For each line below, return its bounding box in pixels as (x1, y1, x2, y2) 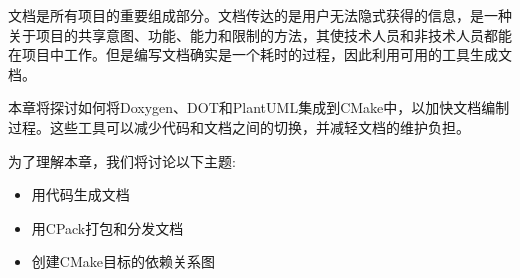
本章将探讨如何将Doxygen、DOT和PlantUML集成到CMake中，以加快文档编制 (8, 97, 510, 118)
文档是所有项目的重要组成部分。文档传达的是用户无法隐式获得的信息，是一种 (8, 5, 512, 25)
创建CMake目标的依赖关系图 (31, 251, 215, 272)
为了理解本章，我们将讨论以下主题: (8, 150, 236, 171)
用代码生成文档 (31, 184, 130, 205)
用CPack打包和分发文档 (31, 217, 184, 238)
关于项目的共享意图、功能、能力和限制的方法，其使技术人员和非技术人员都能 (8, 24, 512, 45)
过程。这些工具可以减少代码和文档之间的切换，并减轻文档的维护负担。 (8, 116, 470, 137)
